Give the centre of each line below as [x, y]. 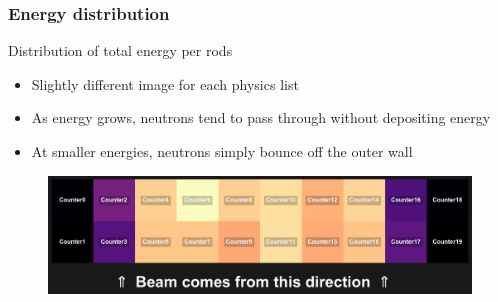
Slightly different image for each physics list [165, 83]
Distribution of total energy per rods [120, 50]
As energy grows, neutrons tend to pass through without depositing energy [261, 117]
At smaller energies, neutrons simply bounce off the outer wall [222, 151]
